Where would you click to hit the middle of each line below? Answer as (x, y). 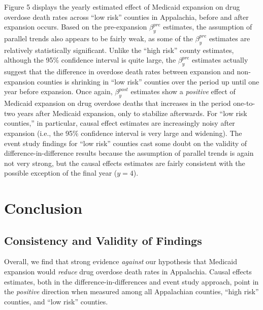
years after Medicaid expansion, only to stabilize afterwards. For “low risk (132, 113)
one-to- (244, 103)
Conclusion (43, 208)
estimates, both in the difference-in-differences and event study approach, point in (131, 281)
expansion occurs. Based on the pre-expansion (76, 27)
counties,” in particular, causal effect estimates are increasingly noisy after (120, 123)
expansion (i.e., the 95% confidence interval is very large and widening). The (123, 133)
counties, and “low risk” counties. (56, 301)
